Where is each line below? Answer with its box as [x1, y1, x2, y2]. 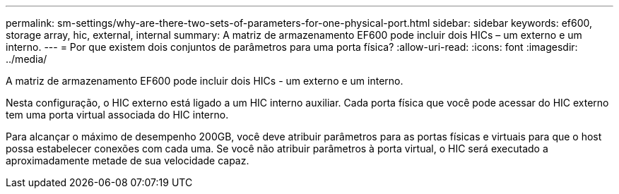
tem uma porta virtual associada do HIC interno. [6, 109, 229, 121]
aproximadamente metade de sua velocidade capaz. [6, 154, 249, 166]
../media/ [6, 53, 47, 65]
